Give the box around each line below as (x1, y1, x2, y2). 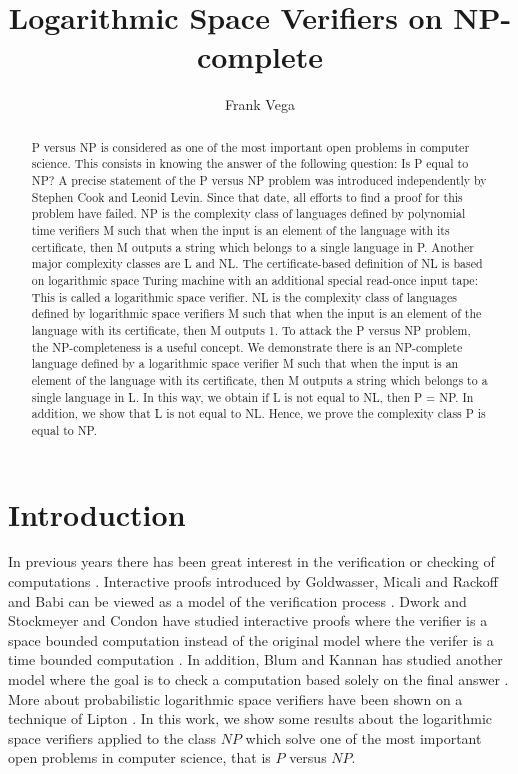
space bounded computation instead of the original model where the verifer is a (8, 629, 494, 650)
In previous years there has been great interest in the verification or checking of (8, 551, 495, 572)
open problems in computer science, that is (8, 747, 271, 768)
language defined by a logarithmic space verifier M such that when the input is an (31, 355, 459, 372)
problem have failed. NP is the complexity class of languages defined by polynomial (31, 205, 466, 222)
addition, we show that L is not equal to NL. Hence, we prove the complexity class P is (31, 405, 486, 422)
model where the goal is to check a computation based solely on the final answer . (8, 669, 509, 690)
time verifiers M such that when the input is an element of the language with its (31, 221, 450, 238)
